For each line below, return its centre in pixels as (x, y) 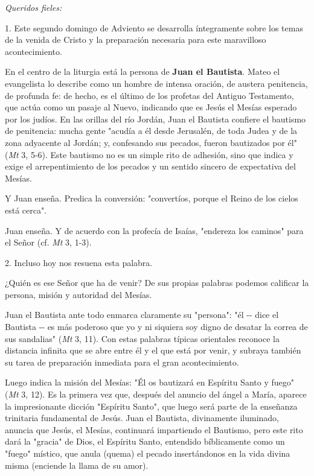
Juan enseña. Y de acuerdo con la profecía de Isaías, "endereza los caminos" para (154, 230)
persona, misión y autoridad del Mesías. (78, 294)
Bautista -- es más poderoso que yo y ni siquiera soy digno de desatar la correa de (156, 327)
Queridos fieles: (34, 7)
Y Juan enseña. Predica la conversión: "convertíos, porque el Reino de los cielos (152, 198)
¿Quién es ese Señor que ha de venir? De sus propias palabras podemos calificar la (157, 283)
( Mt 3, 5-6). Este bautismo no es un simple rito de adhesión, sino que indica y (149, 154)
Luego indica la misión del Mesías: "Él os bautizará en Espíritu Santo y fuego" (149, 382)
